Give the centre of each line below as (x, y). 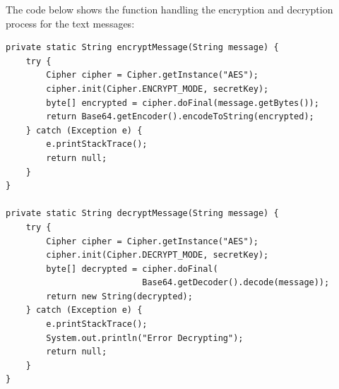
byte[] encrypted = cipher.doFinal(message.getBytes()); (183, 103)
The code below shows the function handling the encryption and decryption (169, 9)
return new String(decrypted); (119, 296)
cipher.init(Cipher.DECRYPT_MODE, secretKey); (157, 255)
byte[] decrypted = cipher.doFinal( (132, 269)
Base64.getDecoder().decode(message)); (236, 283)
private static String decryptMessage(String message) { (142, 214)
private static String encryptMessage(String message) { (142, 48)
